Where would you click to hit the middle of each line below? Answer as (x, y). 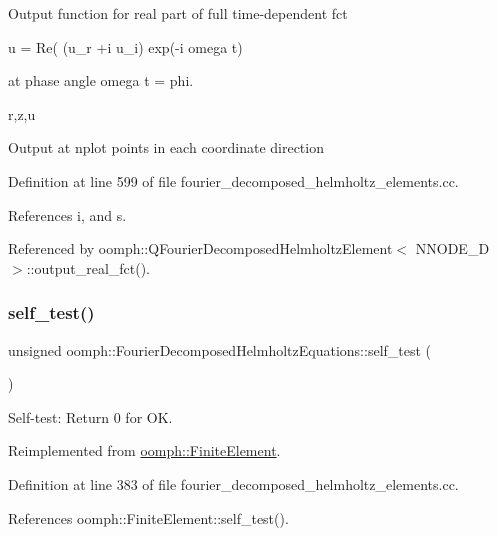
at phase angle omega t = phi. (101, 80)
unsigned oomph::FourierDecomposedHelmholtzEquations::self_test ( (220, 349)
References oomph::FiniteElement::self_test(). (148, 517)
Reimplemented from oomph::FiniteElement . (144, 450)
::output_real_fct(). (88, 267)
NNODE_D (452, 248)
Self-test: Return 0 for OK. (90, 416)
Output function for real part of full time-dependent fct (178, 13)
